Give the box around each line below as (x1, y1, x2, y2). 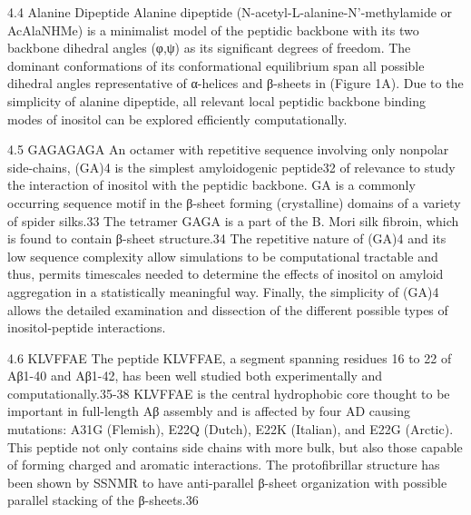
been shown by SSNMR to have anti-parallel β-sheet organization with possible (7, 472, 447, 491)
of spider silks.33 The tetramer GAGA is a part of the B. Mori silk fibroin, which (7, 211, 459, 230)
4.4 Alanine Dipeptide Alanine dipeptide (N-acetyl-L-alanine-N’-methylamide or (7, 3, 453, 21)
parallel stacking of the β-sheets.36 (7, 490, 199, 510)
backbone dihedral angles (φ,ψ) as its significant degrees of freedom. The (7, 38, 411, 57)
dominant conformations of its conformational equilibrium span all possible (7, 55, 425, 74)
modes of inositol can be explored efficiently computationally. (7, 109, 348, 128)
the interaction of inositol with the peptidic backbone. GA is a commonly (7, 175, 416, 194)
